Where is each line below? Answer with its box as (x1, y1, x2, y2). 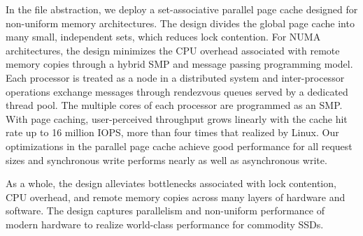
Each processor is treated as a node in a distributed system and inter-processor (6, 70, 345, 84)
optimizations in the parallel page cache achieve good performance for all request (6, 138, 353, 153)
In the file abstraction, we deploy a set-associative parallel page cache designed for (6, 2, 358, 16)
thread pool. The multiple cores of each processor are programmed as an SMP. (6, 98, 343, 112)
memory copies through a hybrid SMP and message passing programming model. (6, 57, 353, 71)
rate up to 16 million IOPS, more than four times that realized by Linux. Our (6, 125, 339, 140)
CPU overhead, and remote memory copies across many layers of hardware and (6, 189, 346, 204)
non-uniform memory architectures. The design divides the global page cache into (6, 15, 355, 30)
